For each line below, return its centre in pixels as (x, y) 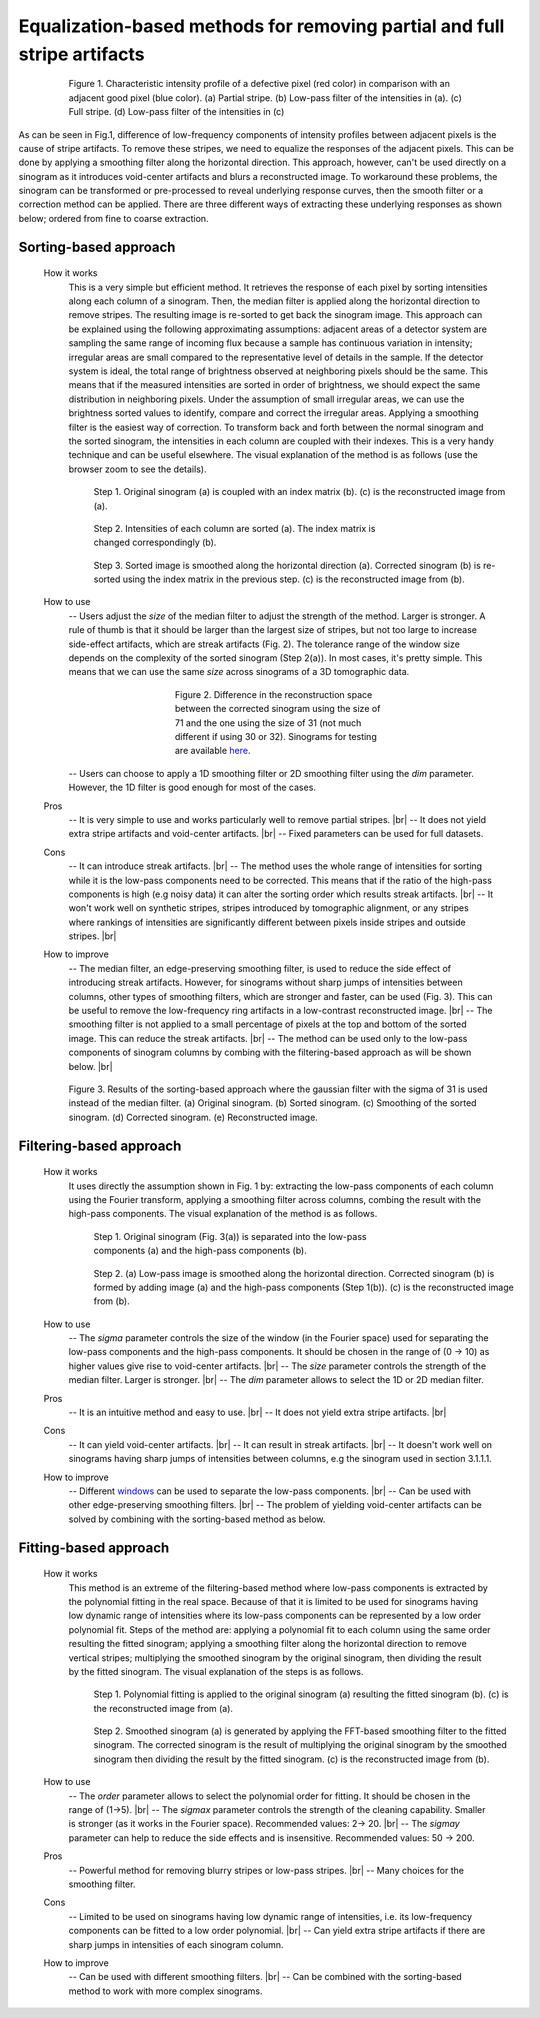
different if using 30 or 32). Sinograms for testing (276, 736)
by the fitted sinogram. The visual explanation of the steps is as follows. (216, 1671)
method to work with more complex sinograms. (166, 1991)
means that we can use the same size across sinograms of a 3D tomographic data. (239, 672)
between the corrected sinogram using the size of (278, 709)
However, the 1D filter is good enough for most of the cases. (192, 787)
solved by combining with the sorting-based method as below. (197, 1519)
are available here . (213, 751)
